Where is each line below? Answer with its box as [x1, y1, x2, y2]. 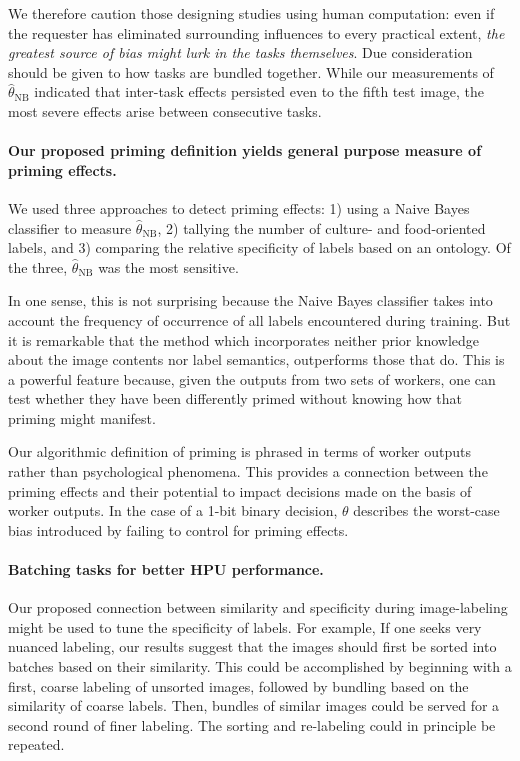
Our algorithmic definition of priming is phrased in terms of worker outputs [8, 441, 472, 462]
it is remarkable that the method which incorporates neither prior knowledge [8, 329, 480, 350]
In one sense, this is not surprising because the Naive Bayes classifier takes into [8, 290, 493, 311]
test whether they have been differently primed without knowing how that [8, 388, 463, 409]
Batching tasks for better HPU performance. [8, 559, 324, 580]
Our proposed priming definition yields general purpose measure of [8, 140, 482, 161]
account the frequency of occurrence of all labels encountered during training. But [8, 309, 511, 330]
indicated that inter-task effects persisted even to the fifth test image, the [34, 81, 484, 102]
